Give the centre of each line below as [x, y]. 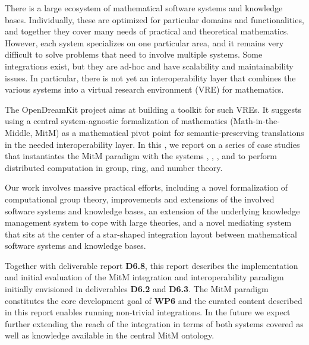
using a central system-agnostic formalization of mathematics [116, 121]
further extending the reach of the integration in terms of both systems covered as [154, 323]
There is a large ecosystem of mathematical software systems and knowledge [144, 8]
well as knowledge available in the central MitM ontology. [110, 335]
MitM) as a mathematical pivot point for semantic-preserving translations [169, 132]
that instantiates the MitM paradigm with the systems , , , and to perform [141, 156]
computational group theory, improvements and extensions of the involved [140, 199]
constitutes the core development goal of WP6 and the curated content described [154, 300]
